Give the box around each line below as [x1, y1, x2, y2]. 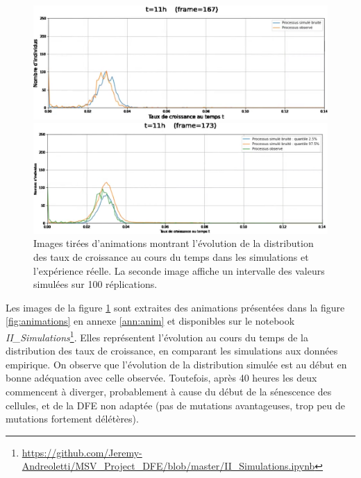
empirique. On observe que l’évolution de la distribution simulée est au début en [6, 357, 347, 371]
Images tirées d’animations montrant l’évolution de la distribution [33, 236, 314, 250]
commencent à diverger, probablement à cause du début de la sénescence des [6, 384, 332, 398]
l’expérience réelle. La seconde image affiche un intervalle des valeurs [33, 263, 325, 278]
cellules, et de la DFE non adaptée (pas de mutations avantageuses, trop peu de [6, 398, 346, 412]
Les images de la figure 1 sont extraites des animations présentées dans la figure [6, 300, 345, 314]
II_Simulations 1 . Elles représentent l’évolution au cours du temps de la [6, 327, 309, 344]
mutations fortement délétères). [6, 411, 139, 426]
